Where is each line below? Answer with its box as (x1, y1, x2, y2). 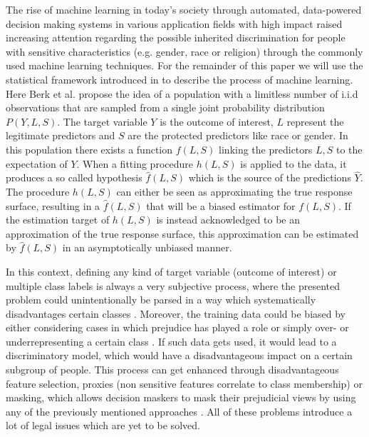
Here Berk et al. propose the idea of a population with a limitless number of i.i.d (6, 86, 358, 101)
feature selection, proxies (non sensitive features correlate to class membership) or (6, 376, 363, 391)
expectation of (6, 156, 68, 171)
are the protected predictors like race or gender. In (128, 128, 348, 143)
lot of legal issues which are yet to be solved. (6, 418, 200, 433)
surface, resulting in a (6, 198, 100, 213)
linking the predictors (219, 141, 313, 156)
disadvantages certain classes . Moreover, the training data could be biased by (6, 306, 346, 321)
